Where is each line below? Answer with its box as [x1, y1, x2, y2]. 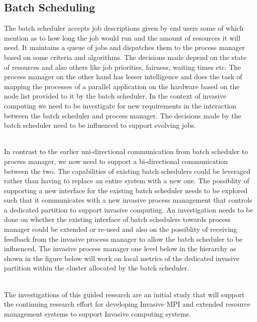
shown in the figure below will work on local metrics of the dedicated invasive [4, 253, 240, 263]
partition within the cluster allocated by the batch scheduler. [4, 263, 190, 273]
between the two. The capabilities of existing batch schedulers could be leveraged [4, 165, 251, 176]
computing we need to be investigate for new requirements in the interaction [4, 100, 237, 110]
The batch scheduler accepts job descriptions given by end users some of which [4, 23, 244, 33]
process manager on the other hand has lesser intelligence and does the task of [4, 71, 243, 82]
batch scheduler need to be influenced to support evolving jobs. [4, 120, 196, 130]
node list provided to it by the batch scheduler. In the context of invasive [4, 91, 226, 101]
